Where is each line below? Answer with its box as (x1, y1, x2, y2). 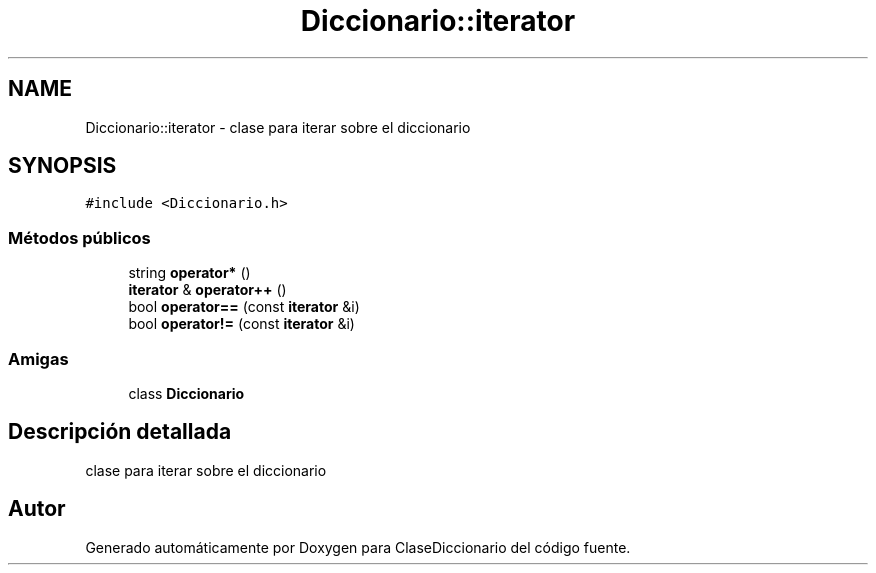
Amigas (8, 348, 69, 369)
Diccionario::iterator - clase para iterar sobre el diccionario (85, 118, 471, 136)
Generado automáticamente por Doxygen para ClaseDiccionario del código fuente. (85, 538, 631, 556)
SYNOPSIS (8, 153, 117, 179)
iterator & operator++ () (128, 281, 287, 299)
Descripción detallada (8, 419, 232, 445)
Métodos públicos (8, 227, 151, 248)
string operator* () (128, 264, 251, 282)
